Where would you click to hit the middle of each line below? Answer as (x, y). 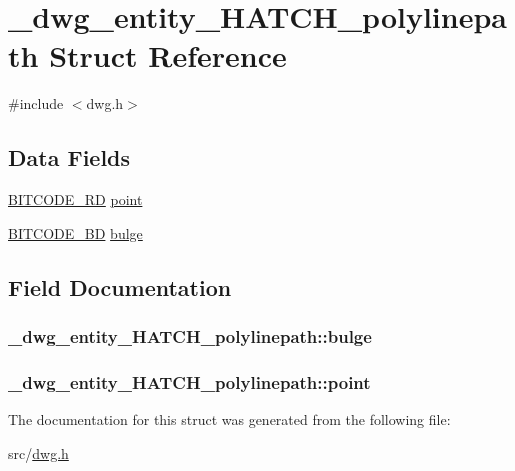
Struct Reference (168, 55)
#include (36, 103)
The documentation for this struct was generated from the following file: (229, 419)
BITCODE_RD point (75, 199)
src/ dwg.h (38, 452)
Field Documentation (120, 286)
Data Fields (69, 157)
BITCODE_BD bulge (75, 232)
